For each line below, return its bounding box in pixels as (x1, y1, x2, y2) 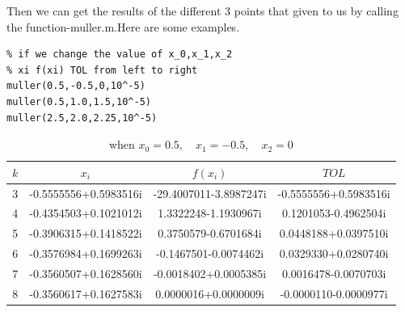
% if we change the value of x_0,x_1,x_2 (6, 48, 233, 61)
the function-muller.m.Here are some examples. (6, 18, 240, 35)
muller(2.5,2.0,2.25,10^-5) (6, 112, 158, 124)
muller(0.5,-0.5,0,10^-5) (6, 80, 146, 92)
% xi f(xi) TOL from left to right (6, 64, 198, 76)
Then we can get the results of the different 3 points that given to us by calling (6, 2, 399, 19)
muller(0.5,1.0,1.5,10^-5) (6, 95, 151, 108)
